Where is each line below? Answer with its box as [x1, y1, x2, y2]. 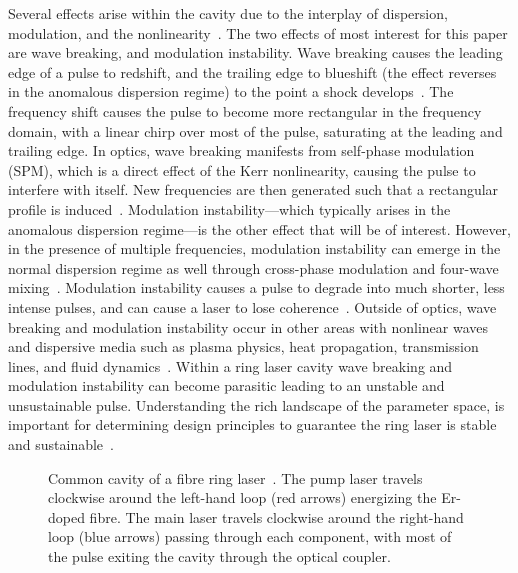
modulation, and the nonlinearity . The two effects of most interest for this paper [8, 22, 508, 43]
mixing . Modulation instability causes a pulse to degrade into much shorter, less [8, 277, 505, 298]
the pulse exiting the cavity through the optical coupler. [48, 546, 391, 567]
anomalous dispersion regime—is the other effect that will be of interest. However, [8, 218, 511, 239]
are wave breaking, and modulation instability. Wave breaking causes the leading [8, 42, 503, 63]
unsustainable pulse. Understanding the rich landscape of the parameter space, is [8, 394, 505, 415]
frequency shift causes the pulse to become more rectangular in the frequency [8, 100, 482, 121]
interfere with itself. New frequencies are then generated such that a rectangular [8, 179, 499, 200]
